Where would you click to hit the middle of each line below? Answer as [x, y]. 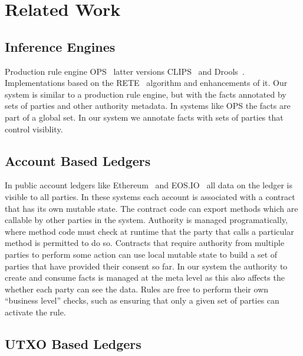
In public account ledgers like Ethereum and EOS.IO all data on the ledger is [149, 185]
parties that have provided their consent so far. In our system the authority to [146, 266]
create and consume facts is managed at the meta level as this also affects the [145, 277]
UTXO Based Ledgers [73, 343]
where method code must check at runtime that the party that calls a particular [149, 231]
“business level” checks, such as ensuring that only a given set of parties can [142, 300]
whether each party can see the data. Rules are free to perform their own [137, 289]
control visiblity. [34, 129]
